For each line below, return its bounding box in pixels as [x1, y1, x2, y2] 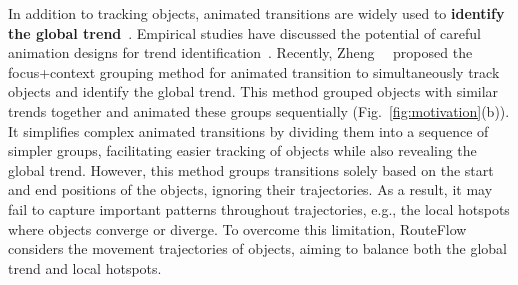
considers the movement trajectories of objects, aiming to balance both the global [8, 238, 507, 259]
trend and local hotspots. [8, 257, 162, 278]
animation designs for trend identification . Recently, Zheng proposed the [8, 42, 473, 63]
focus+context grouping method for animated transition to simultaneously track [8, 61, 500, 82]
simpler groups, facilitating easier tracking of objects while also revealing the [8, 140, 477, 161]
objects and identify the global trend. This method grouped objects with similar [8, 81, 499, 102]
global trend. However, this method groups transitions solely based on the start [8, 159, 494, 180]
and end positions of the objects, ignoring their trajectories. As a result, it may [8, 179, 493, 200]
